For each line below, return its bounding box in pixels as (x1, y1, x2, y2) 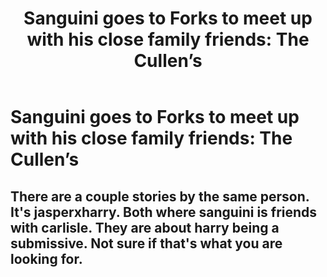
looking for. (10, 250, 83, 267)
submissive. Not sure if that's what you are (10, 235, 283, 252)
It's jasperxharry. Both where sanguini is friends (10, 203, 318, 221)
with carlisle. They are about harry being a (10, 219, 280, 236)
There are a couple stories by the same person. (10, 188, 310, 205)
